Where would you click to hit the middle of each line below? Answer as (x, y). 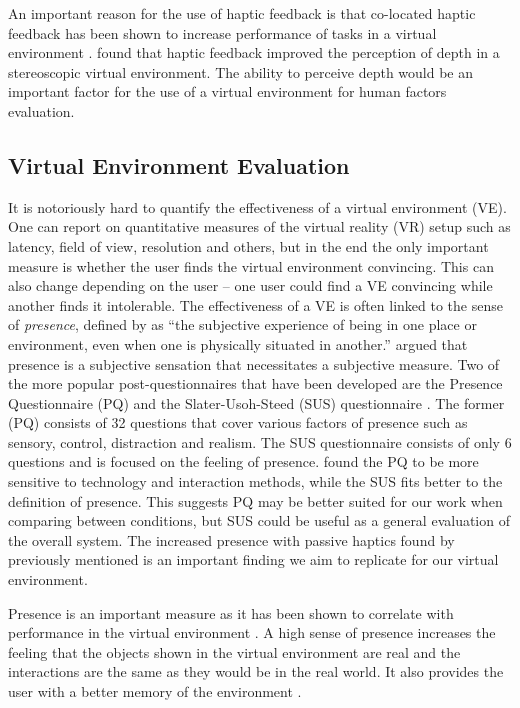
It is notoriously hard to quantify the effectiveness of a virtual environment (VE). (257, 206)
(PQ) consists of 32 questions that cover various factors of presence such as (238, 422)
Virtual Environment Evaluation (179, 164)
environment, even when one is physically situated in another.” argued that (238, 343)
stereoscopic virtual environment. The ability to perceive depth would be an (241, 71)
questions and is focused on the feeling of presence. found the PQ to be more (243, 461)
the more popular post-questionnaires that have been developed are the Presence (255, 383)
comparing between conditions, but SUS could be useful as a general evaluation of (259, 520)
